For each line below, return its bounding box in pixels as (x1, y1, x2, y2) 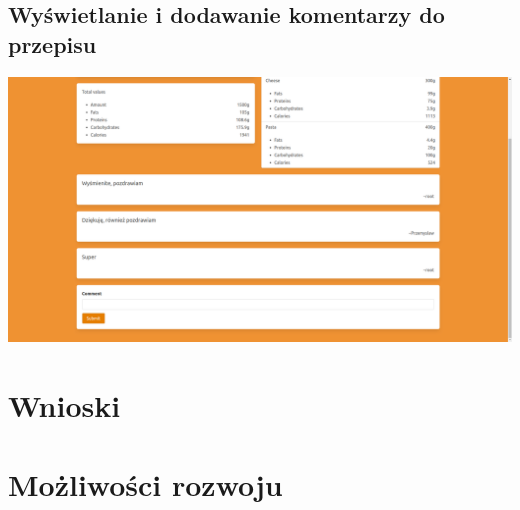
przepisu (8, 28, 97, 59)
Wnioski (8, 385, 121, 426)
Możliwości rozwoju (8, 463, 283, 504)
